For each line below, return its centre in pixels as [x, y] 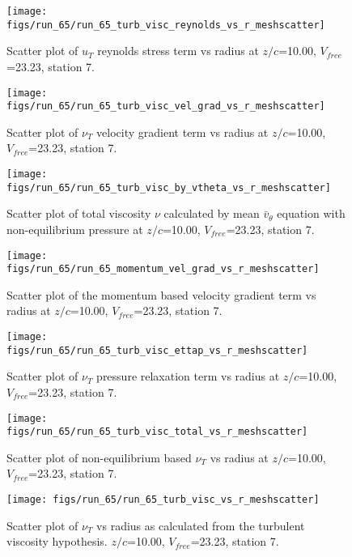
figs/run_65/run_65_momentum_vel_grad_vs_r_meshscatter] [163, 269]
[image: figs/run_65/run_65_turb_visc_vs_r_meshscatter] [163, 500]
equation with [311, 213]
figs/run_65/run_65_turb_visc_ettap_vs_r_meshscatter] [157, 350]
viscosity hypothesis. [57, 541]
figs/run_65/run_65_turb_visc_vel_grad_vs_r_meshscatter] [166, 106]
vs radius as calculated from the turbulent [201, 525]
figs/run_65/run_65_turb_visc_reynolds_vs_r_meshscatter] [166, 25]
